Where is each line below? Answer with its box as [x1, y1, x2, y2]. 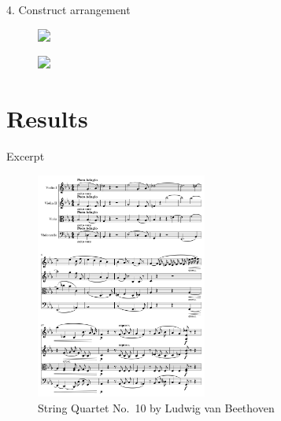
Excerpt [6, 147, 45, 164]
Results [6, 102, 88, 134]
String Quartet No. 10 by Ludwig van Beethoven [38, 399, 275, 415]
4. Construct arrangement [6, 2, 131, 17]
